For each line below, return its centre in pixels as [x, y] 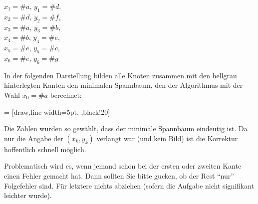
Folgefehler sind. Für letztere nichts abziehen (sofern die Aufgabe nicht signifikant [129, 185]
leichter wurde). [28, 195]
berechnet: [66, 95]
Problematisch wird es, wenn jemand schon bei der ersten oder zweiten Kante [123, 166]
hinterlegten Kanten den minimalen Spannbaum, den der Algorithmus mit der [124, 85]
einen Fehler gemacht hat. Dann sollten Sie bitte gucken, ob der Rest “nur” [119, 175]
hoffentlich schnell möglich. [45, 149]
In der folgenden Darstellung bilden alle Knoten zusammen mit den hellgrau [121, 75]
